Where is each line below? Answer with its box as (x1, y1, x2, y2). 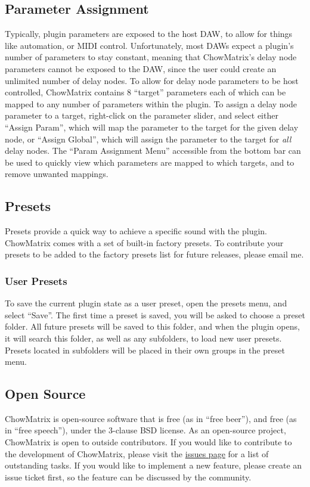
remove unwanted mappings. (5, 167, 108, 180)
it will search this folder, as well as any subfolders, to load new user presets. (5, 331, 282, 344)
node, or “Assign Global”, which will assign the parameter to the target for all (5, 132, 292, 145)
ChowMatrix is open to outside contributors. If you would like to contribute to (5, 436, 292, 448)
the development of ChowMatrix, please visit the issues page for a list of (5, 447, 269, 460)
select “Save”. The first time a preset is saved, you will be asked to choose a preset (5, 308, 305, 321)
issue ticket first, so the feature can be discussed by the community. (5, 470, 252, 483)
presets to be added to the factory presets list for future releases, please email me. (5, 248, 304, 260)
